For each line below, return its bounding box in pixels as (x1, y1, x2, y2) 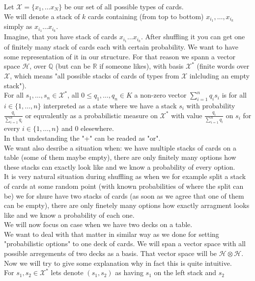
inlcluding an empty (189, 70, 250, 80)
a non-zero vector (134, 90, 187, 100)
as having (115, 267, 143, 278)
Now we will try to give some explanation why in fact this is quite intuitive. (4, 257, 232, 268)
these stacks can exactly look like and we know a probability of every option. (4, 161, 235, 172)
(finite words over (197, 61, 250, 71)
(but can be (55, 61, 91, 71)
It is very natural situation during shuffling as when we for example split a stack (4, 171, 246, 181)
